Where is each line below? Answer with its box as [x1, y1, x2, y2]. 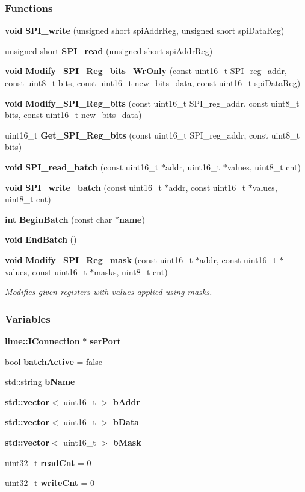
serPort [89, 334, 121, 347]
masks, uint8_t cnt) [94, 265, 168, 278]
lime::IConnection [5, 334, 80, 347]
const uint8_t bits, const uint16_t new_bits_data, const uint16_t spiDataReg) [5, 76, 301, 89]
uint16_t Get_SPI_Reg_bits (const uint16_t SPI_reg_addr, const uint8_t [5, 128, 300, 141]
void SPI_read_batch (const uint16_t [5, 160, 159, 173]
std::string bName [5, 375, 75, 388]
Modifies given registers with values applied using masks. [5, 285, 212, 298]
